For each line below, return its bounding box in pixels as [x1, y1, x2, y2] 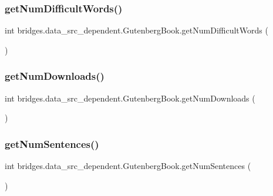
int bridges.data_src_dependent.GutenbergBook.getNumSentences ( [5, 160, 251, 172]
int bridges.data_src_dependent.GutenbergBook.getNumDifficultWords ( [5, 24, 268, 36]
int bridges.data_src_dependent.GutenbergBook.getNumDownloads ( [5, 92, 255, 104]
